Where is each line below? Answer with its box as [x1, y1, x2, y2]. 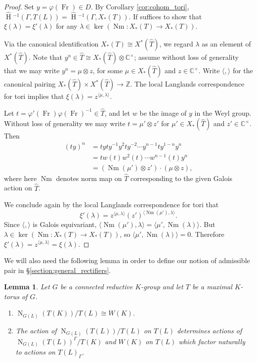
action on [4, 182, 32, 193]
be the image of [139, 107, 187, 118]
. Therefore [191, 228, 224, 239]
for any [56, 21, 78, 31]
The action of [15, 325, 57, 335]
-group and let [141, 281, 183, 292]
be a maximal [192, 281, 232, 292]
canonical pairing [4, 79, 56, 89]
